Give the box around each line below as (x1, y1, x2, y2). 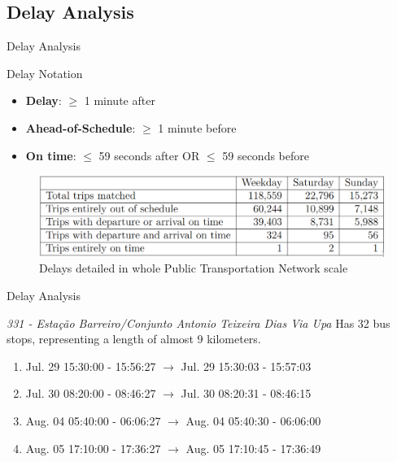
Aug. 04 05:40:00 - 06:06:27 (25, 412, 161, 429)
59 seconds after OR (98, 146, 200, 163)
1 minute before (158, 119, 237, 136)
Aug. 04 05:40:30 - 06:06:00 (185, 412, 321, 429)
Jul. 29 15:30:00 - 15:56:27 (25, 357, 156, 374)
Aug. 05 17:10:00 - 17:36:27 (25, 439, 161, 456)
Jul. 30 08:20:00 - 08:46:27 (25, 385, 156, 402)
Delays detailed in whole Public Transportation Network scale (39, 259, 348, 277)
